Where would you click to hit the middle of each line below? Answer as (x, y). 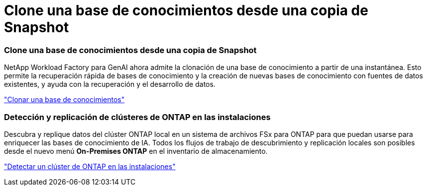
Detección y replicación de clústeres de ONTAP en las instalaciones (137, 117)
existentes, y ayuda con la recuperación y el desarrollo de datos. (110, 84)
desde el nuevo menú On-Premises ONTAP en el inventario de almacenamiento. (136, 151)
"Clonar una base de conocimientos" (64, 100)
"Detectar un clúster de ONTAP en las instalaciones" (90, 166)
